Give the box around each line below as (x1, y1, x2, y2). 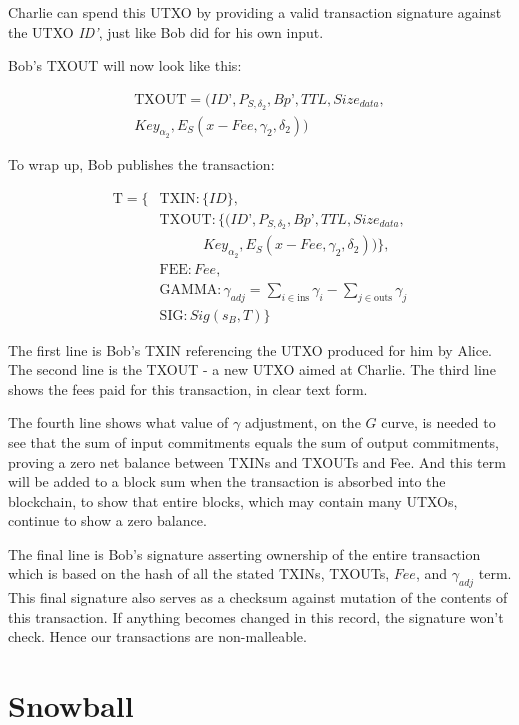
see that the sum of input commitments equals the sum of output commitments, (8, 431, 499, 452)
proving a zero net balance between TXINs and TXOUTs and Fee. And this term (8, 451, 506, 472)
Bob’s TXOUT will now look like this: (8, 55, 242, 76)
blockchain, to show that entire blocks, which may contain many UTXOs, (8, 490, 458, 511)
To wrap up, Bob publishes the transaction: (8, 153, 275, 174)
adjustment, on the (244, 412, 361, 433)
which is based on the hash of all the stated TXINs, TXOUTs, (8, 563, 390, 584)
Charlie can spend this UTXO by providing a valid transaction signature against (8, 2, 502, 22)
